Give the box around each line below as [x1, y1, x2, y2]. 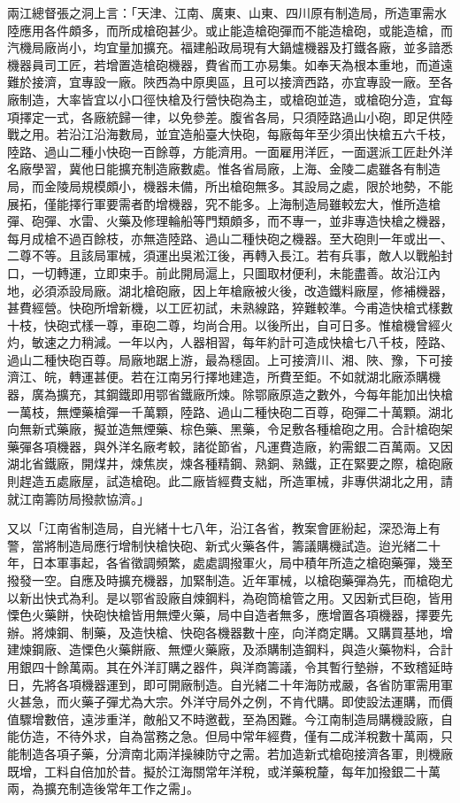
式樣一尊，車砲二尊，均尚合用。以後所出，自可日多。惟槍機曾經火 [68, 315, 453, 334]
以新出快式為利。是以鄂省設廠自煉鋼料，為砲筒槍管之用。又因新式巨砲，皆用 [7, 588, 453, 606]
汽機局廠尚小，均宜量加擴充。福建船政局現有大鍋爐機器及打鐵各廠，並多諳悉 [7, 38, 453, 57]
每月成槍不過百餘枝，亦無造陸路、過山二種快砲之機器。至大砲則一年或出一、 [7, 228, 453, 247]
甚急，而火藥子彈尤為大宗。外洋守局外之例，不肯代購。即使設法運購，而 [19, 692, 441, 711]
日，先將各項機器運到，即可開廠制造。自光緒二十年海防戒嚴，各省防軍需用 [7, 675, 441, 693]
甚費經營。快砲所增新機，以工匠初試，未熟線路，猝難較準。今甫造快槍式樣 [7, 298, 441, 317]
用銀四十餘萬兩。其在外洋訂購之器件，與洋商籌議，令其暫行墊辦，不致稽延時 [7, 657, 453, 676]
